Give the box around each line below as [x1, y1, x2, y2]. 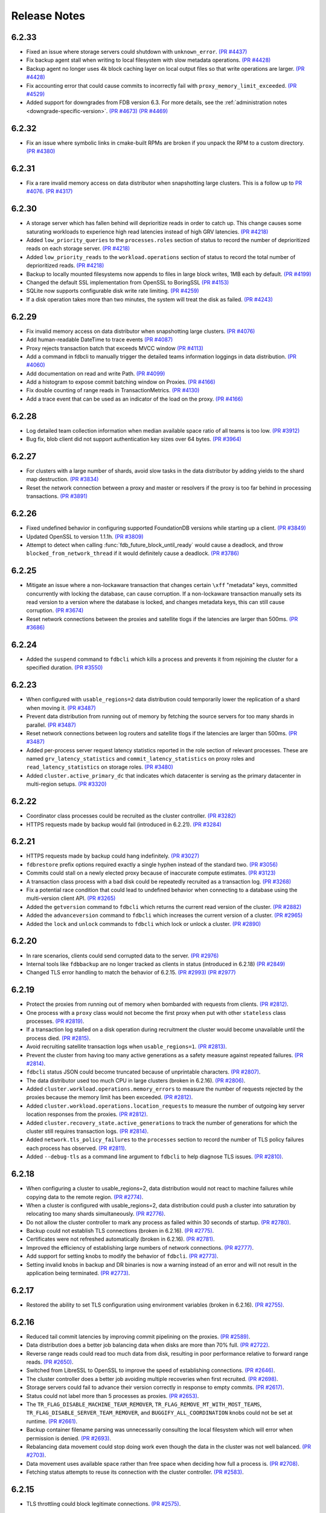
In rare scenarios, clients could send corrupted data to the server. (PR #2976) [26, 952, 219, 959]
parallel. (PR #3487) [26, 721, 77, 729]
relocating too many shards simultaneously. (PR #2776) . [26, 1210, 166, 1218]
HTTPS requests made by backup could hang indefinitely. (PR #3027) [26, 852, 200, 859]
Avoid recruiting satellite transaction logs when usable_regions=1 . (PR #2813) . [26, 1043, 228, 1050]
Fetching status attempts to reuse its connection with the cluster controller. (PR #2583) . [26, 1468, 244, 1476]
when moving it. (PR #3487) [26, 704, 96, 711]
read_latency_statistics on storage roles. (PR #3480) [26, 763, 173, 771]
